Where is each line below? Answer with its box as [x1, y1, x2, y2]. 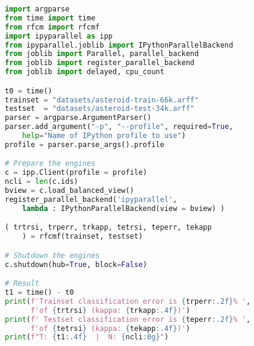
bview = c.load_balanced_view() [5, 186, 134, 195]
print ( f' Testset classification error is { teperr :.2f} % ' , [5, 315, 251, 324]
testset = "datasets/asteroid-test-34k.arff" [5, 104, 195, 113]
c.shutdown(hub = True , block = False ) [5, 260, 147, 269]
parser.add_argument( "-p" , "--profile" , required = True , [5, 122, 234, 131]
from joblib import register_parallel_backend [5, 58, 195, 68]
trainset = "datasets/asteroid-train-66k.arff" [5, 95, 199, 104]
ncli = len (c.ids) [5, 177, 78, 186]
